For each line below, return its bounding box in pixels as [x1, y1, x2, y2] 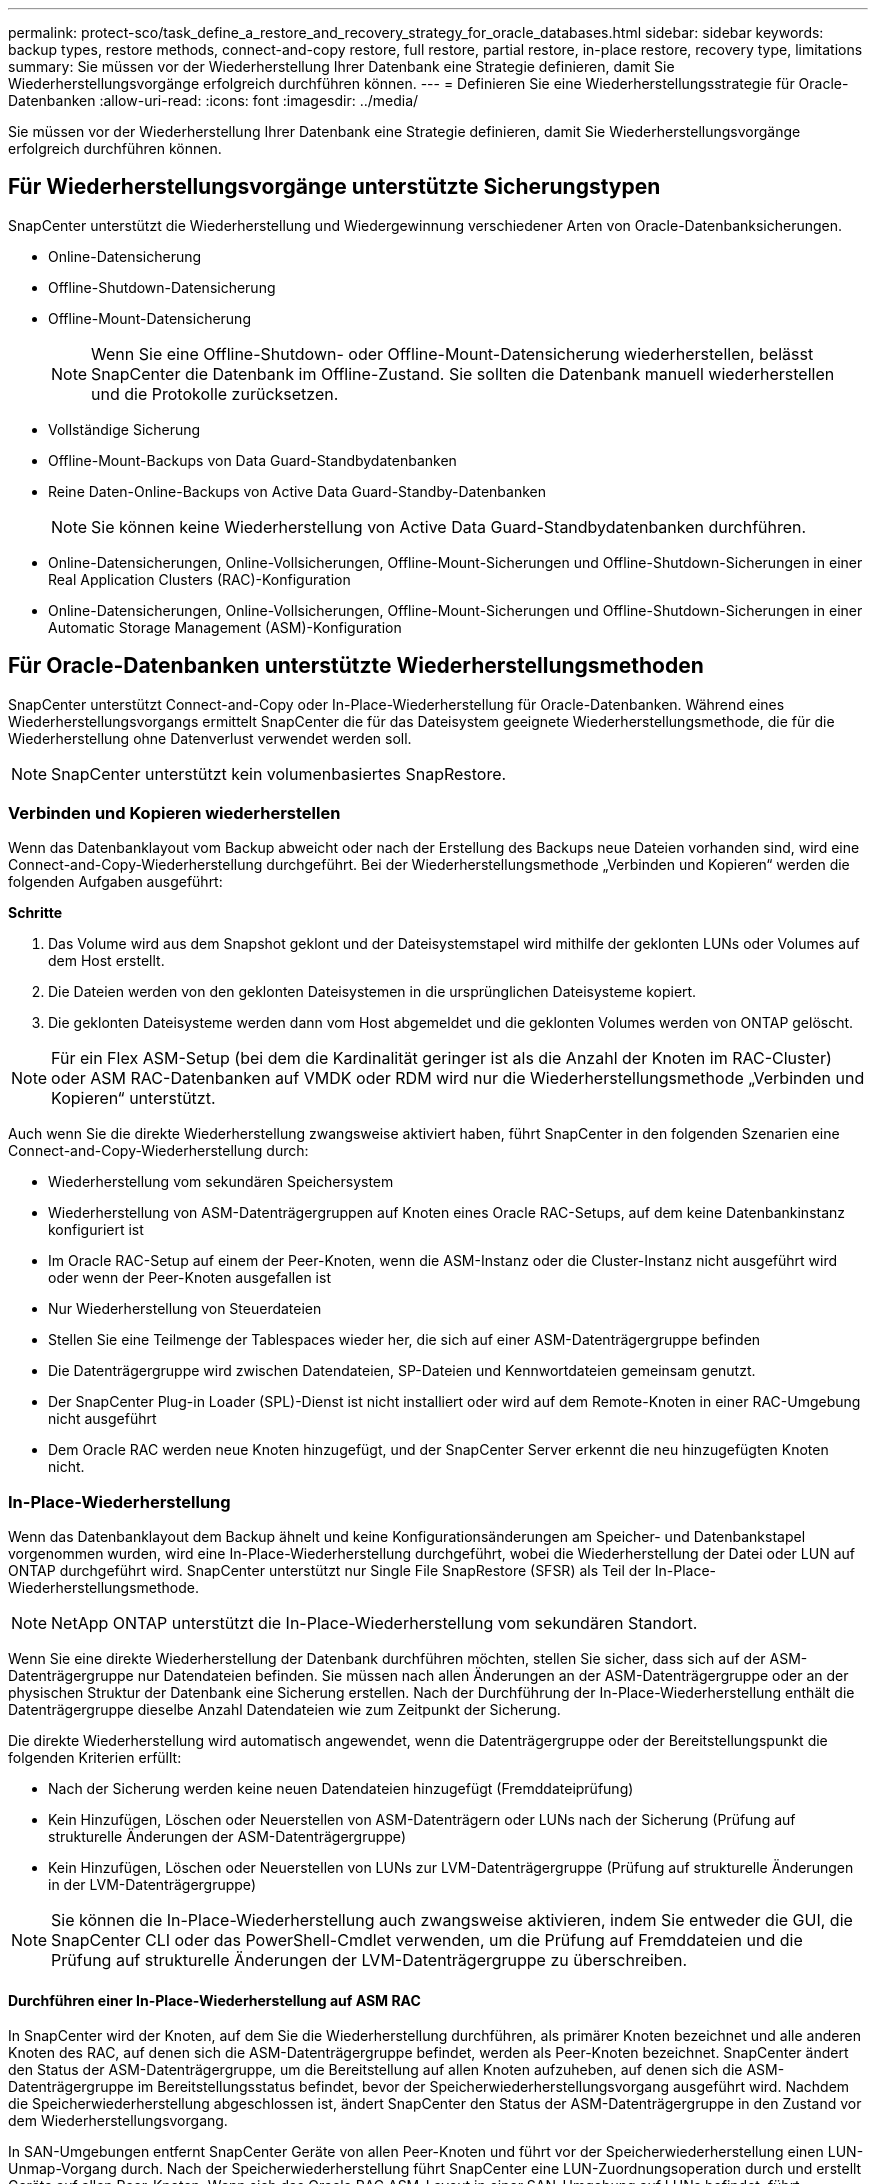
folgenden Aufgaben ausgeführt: [8, 873, 223, 891]
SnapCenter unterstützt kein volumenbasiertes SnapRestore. [51, 763, 507, 784]
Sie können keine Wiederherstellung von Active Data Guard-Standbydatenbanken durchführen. [91, 516, 807, 537]
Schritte [8, 904, 62, 922]
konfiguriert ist [48, 1221, 144, 1239]
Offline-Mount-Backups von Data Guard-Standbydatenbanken [48, 451, 457, 469]
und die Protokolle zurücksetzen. [91, 383, 339, 404]
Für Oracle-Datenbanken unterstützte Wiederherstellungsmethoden [8, 653, 704, 679]
